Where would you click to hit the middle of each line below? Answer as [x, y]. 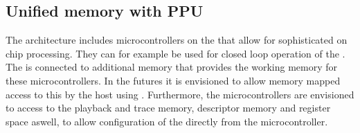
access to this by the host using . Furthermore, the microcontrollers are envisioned [180, 94]
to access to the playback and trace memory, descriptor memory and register [168, 108]
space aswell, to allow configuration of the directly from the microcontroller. [167, 121]
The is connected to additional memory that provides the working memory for [172, 67]
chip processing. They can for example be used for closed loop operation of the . [175, 53]
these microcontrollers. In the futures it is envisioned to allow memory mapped [173, 80]
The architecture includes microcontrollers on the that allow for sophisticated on [177, 40]
